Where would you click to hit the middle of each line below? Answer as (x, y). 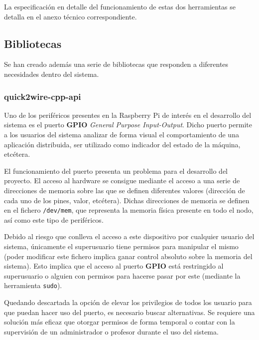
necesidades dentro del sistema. (52, 74)
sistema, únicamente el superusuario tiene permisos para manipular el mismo (121, 246)
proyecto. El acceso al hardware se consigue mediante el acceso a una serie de (122, 180)
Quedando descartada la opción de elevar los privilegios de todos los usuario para (128, 302)
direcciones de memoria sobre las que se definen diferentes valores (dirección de (125, 190)
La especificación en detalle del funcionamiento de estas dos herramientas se (120, 6)
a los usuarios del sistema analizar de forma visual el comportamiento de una (122, 134)
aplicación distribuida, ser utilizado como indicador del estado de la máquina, (122, 144)
